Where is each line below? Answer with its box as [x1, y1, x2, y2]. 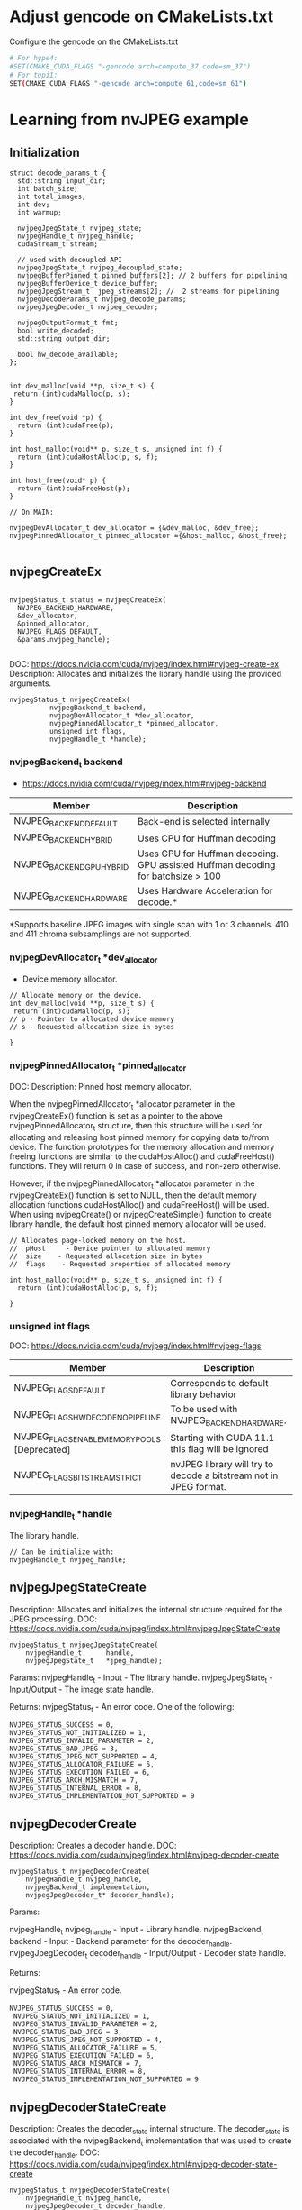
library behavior [170, 1388, 237, 1401]
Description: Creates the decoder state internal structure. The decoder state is [9, 2123, 289, 2136]
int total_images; [17, 192, 87, 202]
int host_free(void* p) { [9, 476, 106, 486]
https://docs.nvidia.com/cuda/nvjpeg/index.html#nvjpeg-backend [22, 778, 267, 789]
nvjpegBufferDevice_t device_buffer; [17, 279, 159, 288]
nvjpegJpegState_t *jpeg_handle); [25, 1656, 164, 1665]
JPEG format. [170, 1481, 226, 1493]
